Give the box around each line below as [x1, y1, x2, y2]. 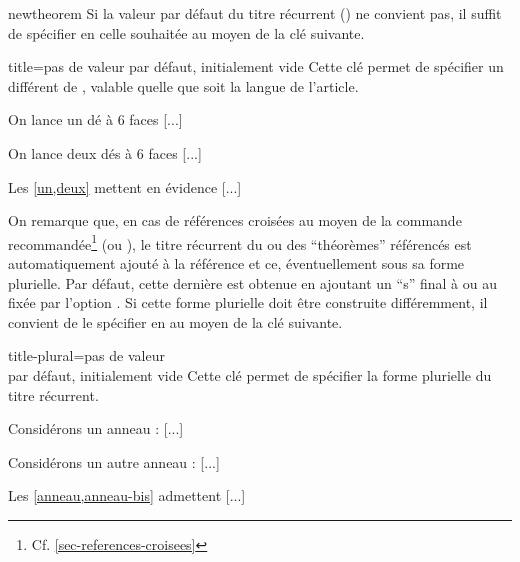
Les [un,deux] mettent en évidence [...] [8, 176, 242, 197]
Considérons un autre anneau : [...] [8, 451, 220, 472]
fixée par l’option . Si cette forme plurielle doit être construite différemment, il [8, 292, 488, 313]
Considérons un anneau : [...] [8, 418, 184, 439]
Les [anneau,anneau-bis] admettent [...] [8, 485, 246, 506]
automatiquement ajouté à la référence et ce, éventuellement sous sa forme [8, 253, 465, 273]
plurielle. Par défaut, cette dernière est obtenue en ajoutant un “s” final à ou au [8, 272, 497, 293]
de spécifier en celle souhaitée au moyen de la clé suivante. [8, 22, 365, 43]
